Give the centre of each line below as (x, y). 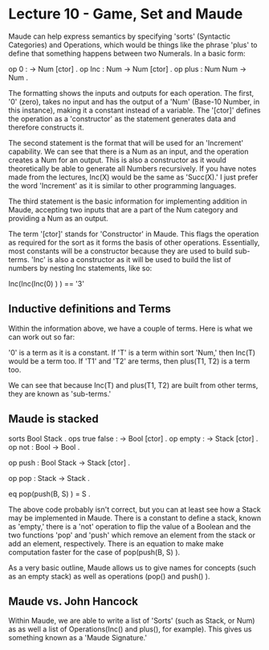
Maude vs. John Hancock (73, 601)
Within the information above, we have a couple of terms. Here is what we (130, 328)
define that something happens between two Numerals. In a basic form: (127, 53)
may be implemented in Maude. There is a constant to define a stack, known (135, 518)
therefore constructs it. (46, 127)
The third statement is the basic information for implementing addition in (128, 201)
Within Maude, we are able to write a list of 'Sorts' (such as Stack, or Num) (132, 621)
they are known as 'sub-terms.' (60, 393)
